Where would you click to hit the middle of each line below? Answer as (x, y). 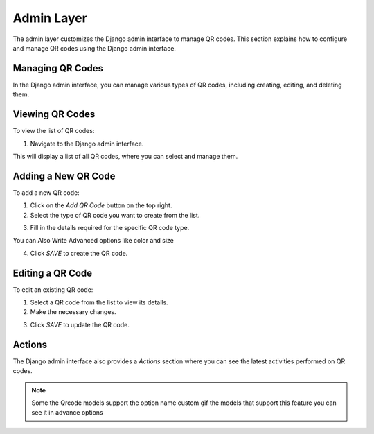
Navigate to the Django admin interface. (87, 144)
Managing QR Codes (58, 68)
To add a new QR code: (46, 192)
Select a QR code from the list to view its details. (99, 302)
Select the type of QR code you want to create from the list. (115, 215)
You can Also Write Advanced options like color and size (93, 241)
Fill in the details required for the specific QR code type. (110, 228)
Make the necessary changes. (73, 312)
